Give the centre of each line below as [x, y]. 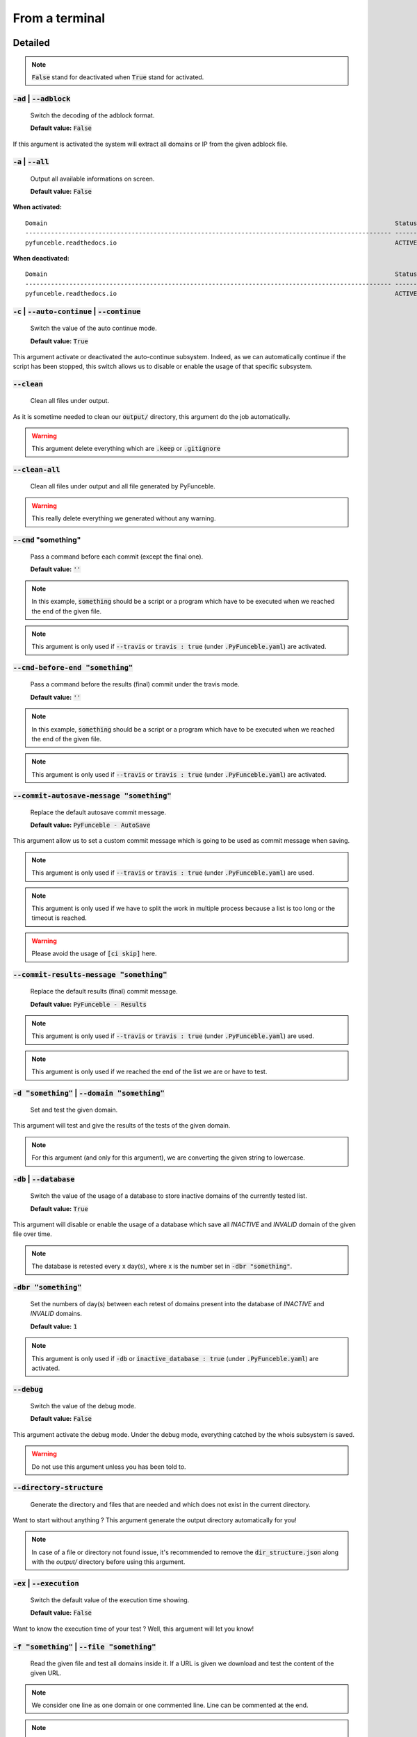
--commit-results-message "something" [90, 974]
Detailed [31, 43]
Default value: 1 [54, 1326]
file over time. [32, 1234]
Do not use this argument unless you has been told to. [109, 1467]
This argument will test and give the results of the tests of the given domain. [122, 1126]
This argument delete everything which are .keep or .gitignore [126, 449]
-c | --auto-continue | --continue [77, 311]
